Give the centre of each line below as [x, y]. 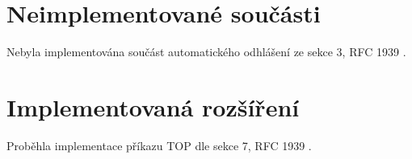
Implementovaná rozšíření [153, 106]
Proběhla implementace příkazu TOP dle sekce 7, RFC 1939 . [159, 145]
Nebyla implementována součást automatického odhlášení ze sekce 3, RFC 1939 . [206, 52]
